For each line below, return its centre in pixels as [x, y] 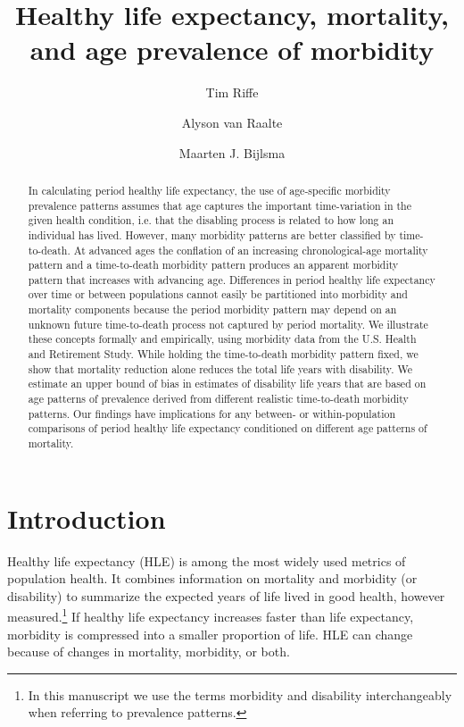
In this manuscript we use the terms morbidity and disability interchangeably [240, 694]
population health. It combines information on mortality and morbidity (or [212, 578]
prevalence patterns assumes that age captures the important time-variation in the [220, 205]
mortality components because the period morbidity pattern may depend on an [212, 309]
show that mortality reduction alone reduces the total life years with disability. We [220, 368]
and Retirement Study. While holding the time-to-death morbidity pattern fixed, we [223, 354]
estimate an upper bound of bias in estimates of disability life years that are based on [227, 384]
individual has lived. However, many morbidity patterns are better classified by [212, 234]
